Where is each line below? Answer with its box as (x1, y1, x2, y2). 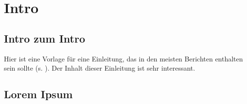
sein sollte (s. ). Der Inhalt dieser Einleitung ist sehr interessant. (4, 63, 195, 73)
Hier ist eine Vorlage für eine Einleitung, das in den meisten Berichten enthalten (4, 53, 243, 63)
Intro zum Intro (4, 30, 85, 45)
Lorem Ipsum (4, 87, 73, 102)
